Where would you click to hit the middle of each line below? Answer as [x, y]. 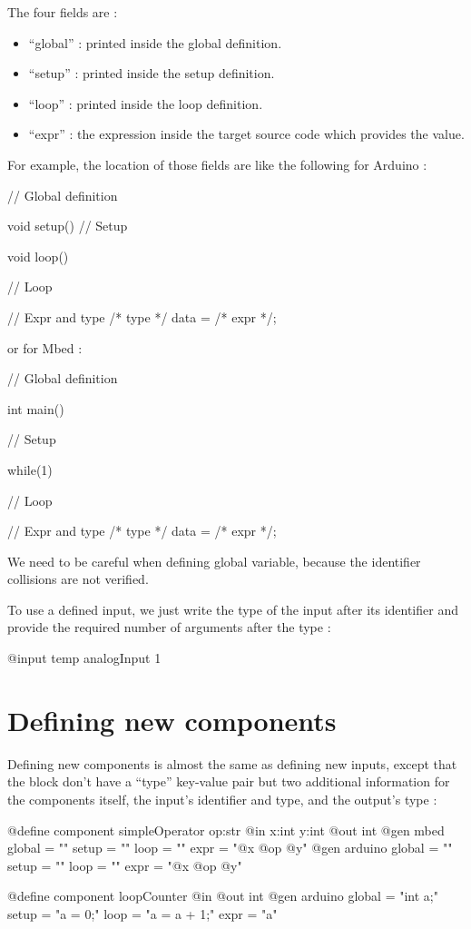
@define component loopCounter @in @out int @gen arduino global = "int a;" [223, 896]
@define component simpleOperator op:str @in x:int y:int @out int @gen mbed [226, 830]
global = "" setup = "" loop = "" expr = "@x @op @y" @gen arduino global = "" [230, 848]
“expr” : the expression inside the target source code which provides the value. [246, 134]
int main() [36, 408]
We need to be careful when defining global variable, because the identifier [214, 561]
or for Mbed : [45, 347]
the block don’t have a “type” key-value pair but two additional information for [229, 781]
